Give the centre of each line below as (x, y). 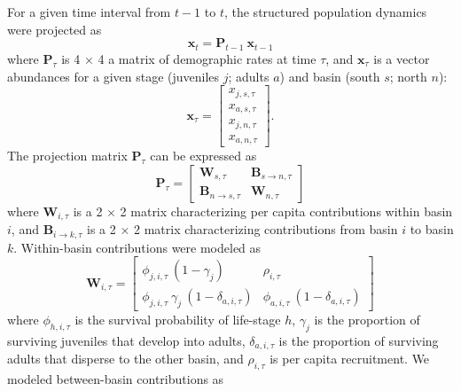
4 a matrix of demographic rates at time (207, 58)
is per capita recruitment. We (350, 359)
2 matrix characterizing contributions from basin (266, 229)
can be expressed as (203, 156)
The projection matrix (67, 156)
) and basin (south (330, 76)
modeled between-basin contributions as (116, 379)
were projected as (55, 29)
